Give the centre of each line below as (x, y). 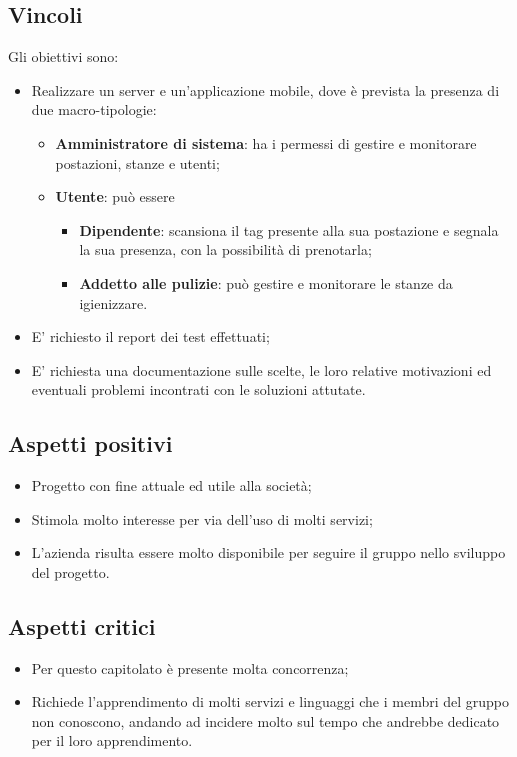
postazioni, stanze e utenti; (137, 162)
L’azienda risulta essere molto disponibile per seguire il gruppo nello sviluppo (268, 552)
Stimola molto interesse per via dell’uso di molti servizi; (202, 518)
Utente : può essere (115, 196)
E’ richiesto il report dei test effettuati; (150, 336)
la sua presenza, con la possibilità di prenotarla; (225, 249)
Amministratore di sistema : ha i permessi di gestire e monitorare (266, 142)
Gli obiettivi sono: (63, 56)
